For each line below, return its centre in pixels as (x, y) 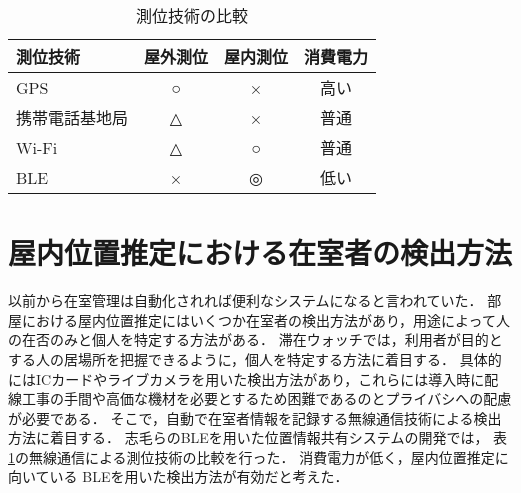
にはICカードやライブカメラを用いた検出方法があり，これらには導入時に (246, 378)
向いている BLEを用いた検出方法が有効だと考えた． (178, 476)
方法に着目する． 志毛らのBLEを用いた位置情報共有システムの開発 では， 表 (258, 437)
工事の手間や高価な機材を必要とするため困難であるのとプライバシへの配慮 (266, 398)
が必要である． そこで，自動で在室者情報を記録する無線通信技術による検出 (255, 417)
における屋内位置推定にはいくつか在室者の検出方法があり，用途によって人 (265, 319)
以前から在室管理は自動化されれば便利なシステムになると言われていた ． (245, 300)
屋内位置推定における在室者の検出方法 (260, 252)
